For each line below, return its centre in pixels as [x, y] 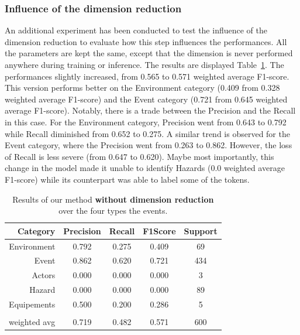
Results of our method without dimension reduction [113, 199]
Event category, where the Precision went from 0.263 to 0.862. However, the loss [149, 145]
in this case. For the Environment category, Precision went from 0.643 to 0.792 [146, 122]
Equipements [32, 304]
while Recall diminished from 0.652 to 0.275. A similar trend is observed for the [147, 133]
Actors [44, 275]
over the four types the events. [113, 211]
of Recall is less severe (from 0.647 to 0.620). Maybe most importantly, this [139, 156]
